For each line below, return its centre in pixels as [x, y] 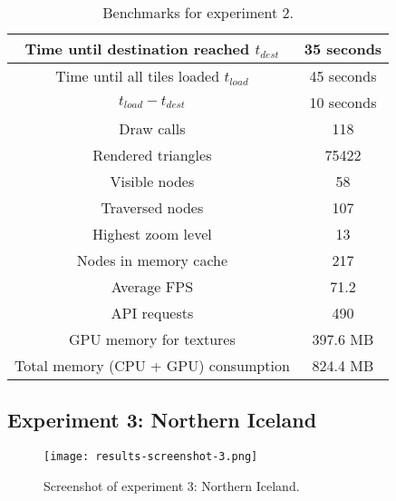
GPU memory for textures [152, 339]
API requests [152, 313]
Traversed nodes [152, 207]
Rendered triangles [152, 155]
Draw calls [152, 128]
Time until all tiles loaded [138, 76]
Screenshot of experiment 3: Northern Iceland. [172, 485]
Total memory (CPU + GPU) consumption [152, 365]
